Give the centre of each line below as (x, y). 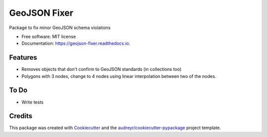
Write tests (33, 102)
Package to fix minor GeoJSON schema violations (60, 28)
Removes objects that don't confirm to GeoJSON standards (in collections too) (101, 69)
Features (23, 57)
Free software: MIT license (49, 36)
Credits (21, 116)
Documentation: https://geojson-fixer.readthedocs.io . (76, 43)
